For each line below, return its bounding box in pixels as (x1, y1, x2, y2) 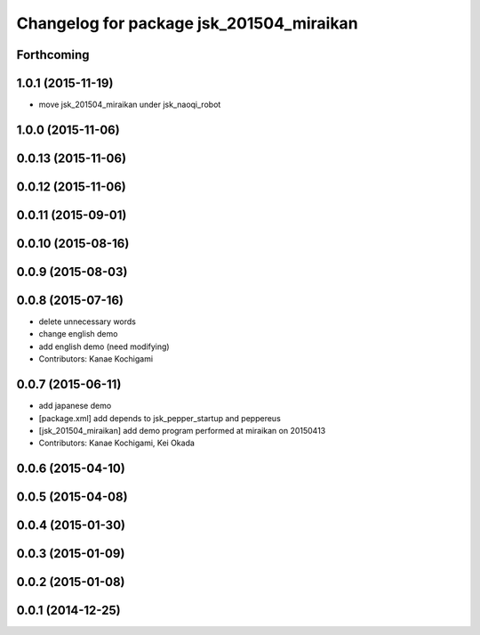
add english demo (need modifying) (38, 341, 170, 352)
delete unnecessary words (38, 316, 137, 327)
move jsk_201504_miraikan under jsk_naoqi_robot (38, 99, 221, 110)
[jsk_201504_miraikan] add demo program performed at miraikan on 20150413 (38, 425, 326, 436)
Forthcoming (16, 47, 90, 62)
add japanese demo (38, 401, 112, 411)
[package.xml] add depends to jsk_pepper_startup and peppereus (38, 412, 282, 423)
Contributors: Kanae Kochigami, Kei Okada (38, 437, 196, 449)
